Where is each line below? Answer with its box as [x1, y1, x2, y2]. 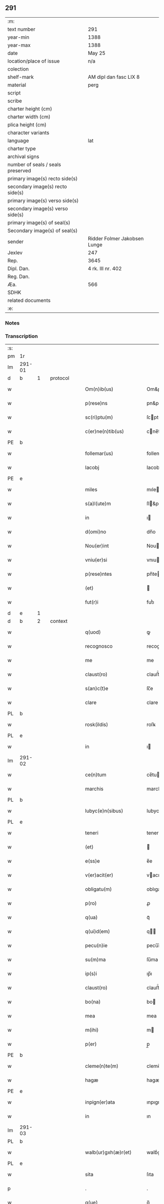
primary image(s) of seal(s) [7, 219, 71, 226]
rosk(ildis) [85, 721, 108, 728]
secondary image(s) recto [7, 183, 67, 190]
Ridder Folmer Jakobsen [87, 235, 144, 242]
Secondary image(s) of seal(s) [7, 227, 78, 234]
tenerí [146, 829, 160, 836]
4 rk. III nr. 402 [87, 265, 122, 272]
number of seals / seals [7, 161, 61, 168]
